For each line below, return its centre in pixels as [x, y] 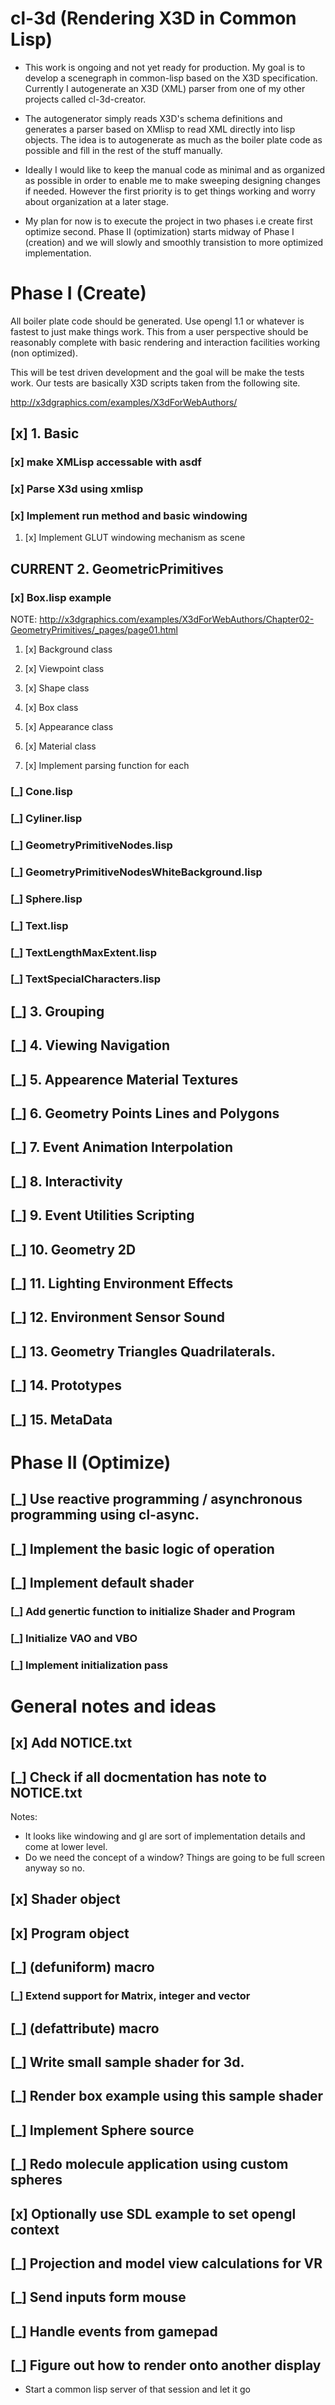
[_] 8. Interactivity [66, 1181]
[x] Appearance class [69, 727]
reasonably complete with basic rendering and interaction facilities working [165, 342]
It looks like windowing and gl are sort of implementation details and [165, 1836]
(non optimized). [44, 353]
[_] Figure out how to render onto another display [166, 2365]
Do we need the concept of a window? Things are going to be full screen [174, 1858]
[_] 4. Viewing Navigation [90, 1045]
